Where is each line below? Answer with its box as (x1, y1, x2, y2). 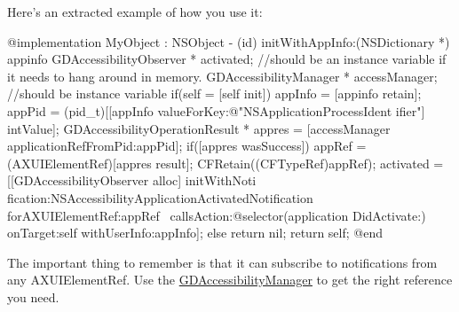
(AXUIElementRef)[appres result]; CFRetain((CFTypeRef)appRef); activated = (7, 153, 444, 172)
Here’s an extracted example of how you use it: (7, 3, 263, 20)
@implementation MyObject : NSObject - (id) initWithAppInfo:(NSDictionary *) (7, 32, 450, 51)
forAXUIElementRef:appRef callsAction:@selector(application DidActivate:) (7, 206, 426, 224)
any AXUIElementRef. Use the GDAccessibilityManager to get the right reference (7, 270, 453, 289)
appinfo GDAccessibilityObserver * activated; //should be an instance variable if (7, 50, 447, 68)
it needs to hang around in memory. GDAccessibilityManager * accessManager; (7, 66, 438, 85)
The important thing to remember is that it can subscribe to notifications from (7, 253, 438, 271)
